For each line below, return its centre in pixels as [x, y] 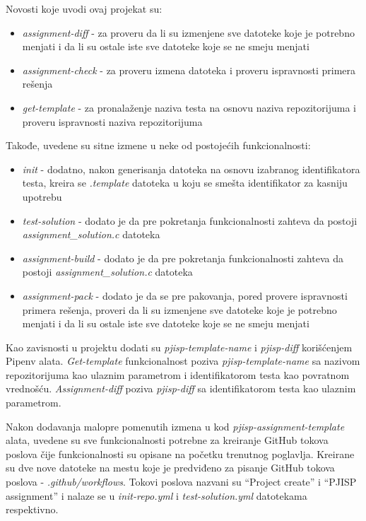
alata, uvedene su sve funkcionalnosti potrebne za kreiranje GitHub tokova [167, 440]
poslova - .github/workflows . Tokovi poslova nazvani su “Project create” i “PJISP [181, 482]
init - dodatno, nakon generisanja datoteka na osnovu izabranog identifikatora [191, 169]
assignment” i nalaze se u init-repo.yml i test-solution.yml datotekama [157, 495]
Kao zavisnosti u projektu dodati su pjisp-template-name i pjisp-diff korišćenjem [179, 347]
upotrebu [42, 196]
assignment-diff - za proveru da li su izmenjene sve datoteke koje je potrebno [188, 32]
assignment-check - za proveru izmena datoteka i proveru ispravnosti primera [189, 70]
